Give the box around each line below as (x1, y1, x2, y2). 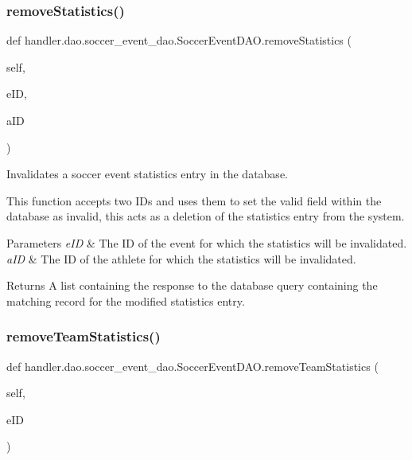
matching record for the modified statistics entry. (6, 292, 245, 309)
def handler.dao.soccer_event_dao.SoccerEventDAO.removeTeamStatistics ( (6, 357, 379, 374)
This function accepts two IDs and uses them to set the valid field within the (6, 192, 382, 209)
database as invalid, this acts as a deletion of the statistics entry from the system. (6, 208, 405, 224)
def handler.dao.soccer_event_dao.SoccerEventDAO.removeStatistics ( (6, 32, 352, 49)
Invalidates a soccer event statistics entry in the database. (6, 166, 288, 182)
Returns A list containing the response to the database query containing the (6, 277, 378, 294)
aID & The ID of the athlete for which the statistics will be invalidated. (6, 250, 356, 267)
